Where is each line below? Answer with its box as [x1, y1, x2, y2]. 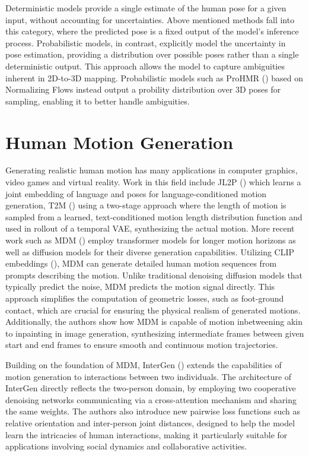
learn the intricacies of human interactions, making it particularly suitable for [5, 428, 288, 441]
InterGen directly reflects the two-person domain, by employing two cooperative [5, 382, 296, 394]
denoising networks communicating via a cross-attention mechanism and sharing [5, 393, 297, 406]
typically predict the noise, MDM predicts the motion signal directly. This [5, 280, 275, 293]
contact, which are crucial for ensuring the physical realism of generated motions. [5, 303, 301, 316]
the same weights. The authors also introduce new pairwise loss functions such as [5, 405, 301, 417]
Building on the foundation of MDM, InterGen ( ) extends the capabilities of [5, 358, 282, 370]
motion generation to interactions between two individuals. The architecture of [5, 370, 292, 382]
